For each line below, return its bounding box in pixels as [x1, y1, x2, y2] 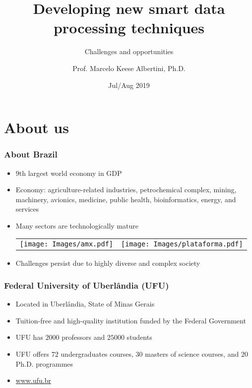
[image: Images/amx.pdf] [19, 240, 114, 248]
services [15, 204, 39, 214]
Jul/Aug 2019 [108, 79, 150, 90]
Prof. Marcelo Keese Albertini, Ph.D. [72, 63, 186, 73]
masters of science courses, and [145, 349, 239, 359]
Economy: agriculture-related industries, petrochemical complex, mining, [15, 184, 237, 195]
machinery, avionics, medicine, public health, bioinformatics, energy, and [15, 194, 236, 204]
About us [4, 117, 69, 138]
